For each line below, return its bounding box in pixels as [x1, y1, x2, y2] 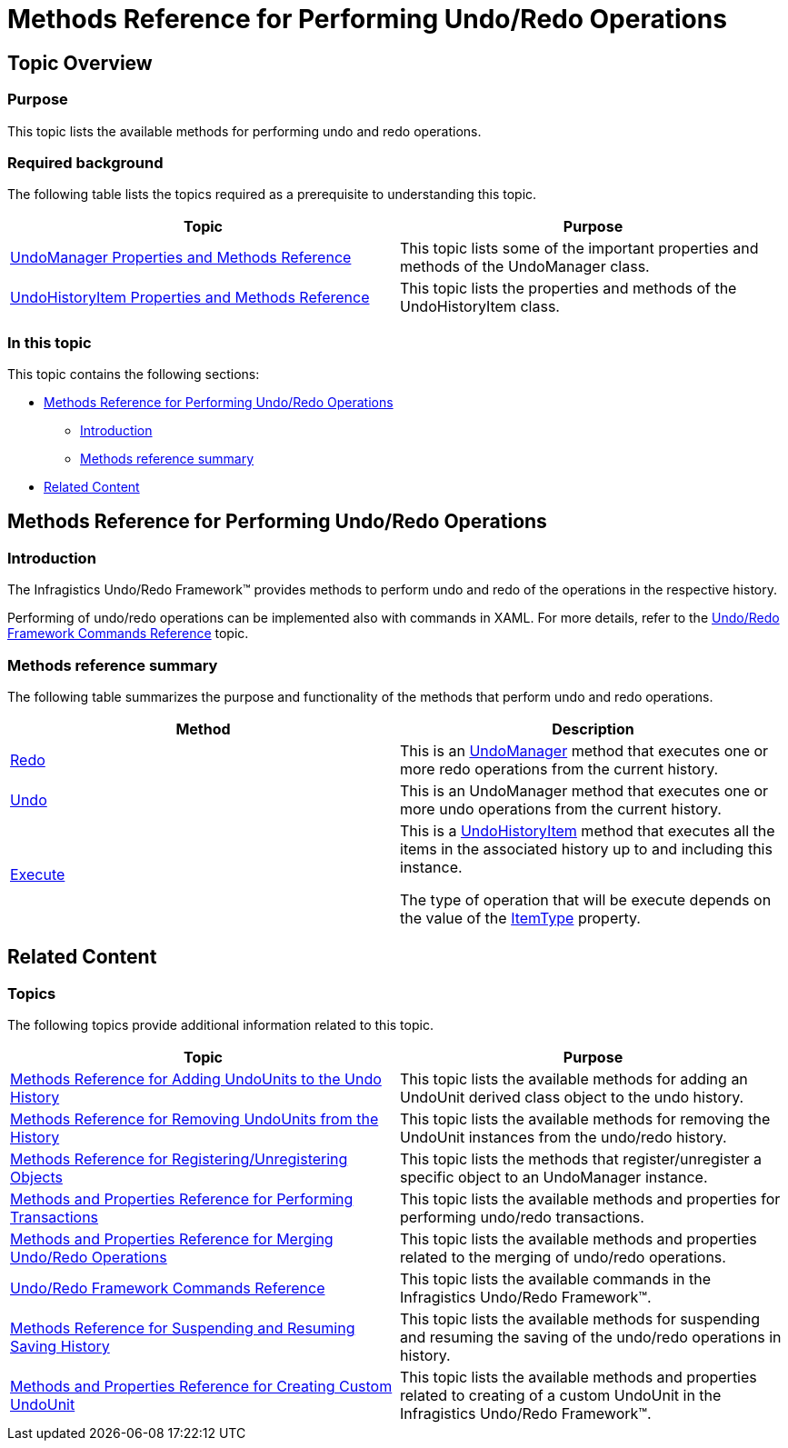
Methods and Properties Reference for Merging [10, 1230, 334, 1249]
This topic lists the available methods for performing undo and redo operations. [7, 123, 482, 139]
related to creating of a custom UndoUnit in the [400, 1386, 722, 1405]
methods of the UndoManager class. [400, 257, 650, 276]
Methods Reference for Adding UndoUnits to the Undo [10, 1070, 382, 1089]
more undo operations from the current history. [400, 800, 722, 819]
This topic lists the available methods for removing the [400, 1110, 771, 1129]
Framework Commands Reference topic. [7, 625, 249, 642]
